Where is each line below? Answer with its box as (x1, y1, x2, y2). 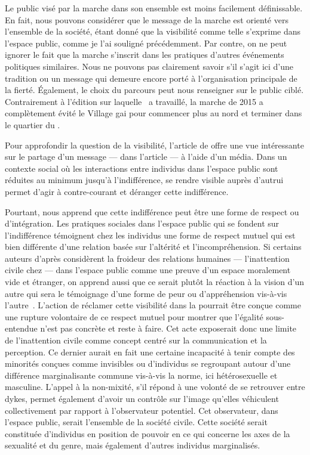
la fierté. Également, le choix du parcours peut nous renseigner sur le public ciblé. (5, 83, 304, 96)
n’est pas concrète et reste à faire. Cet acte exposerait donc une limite (40, 322, 297, 335)
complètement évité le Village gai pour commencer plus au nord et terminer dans (5, 107, 302, 119)
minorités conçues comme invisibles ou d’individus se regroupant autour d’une (5, 357, 291, 370)
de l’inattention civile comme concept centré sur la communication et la (5, 334, 267, 346)
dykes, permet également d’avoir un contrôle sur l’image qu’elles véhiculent (5, 392, 279, 404)
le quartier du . (5, 118, 60, 131)
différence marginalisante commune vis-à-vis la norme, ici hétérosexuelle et (5, 369, 278, 381)
